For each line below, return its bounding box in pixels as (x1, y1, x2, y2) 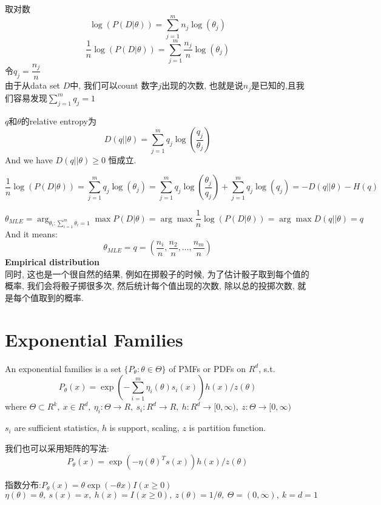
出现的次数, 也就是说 (161, 79, 243, 92)
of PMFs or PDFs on (169, 362, 246, 375)
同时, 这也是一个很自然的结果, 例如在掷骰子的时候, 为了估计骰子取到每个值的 (5, 267, 309, 280)
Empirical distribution (5, 256, 100, 268)
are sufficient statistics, (14, 421, 99, 434)
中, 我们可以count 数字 (70, 79, 158, 92)
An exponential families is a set (5, 362, 121, 375)
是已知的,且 (251, 79, 296, 92)
